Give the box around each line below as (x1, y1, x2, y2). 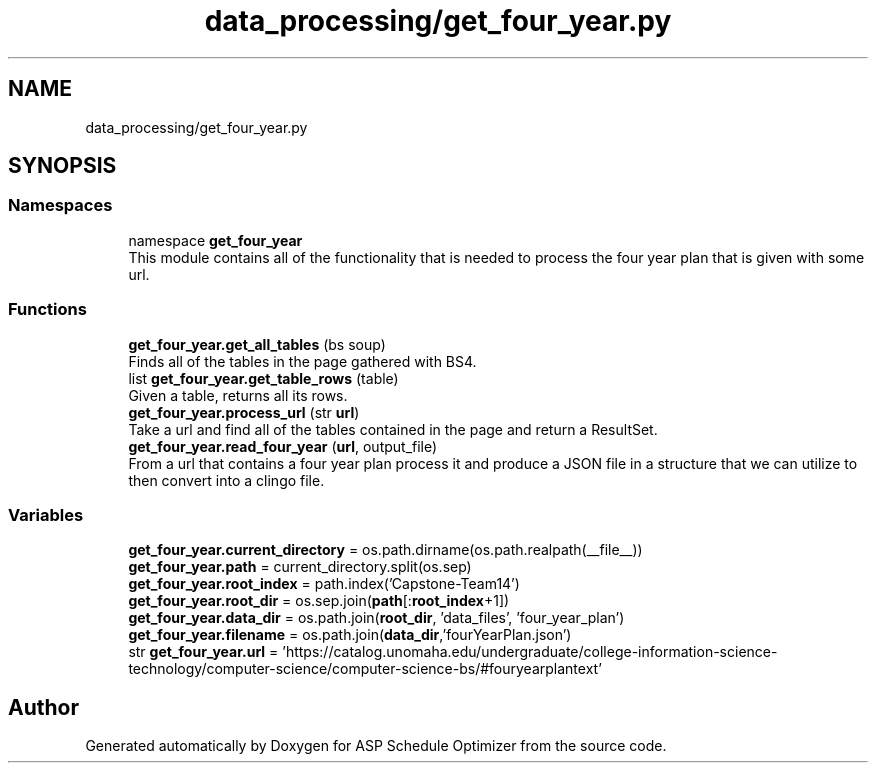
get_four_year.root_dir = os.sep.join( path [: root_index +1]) (128, 592, 510, 610)
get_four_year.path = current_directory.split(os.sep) (128, 558, 472, 576)
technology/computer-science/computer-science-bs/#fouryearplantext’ (128, 660, 602, 678)
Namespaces (8, 195, 113, 216)
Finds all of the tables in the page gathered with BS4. (128, 352, 477, 370)
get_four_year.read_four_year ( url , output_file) (128, 437, 438, 455)
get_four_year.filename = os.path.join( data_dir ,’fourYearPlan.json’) (128, 626, 572, 644)
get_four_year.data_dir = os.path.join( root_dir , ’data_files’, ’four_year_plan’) (128, 609, 625, 627)
